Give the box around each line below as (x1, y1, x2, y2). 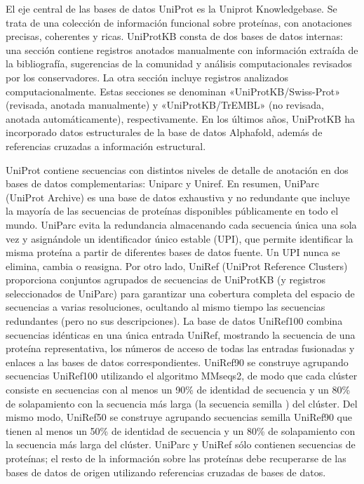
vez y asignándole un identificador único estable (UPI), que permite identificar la (6, 231, 353, 246)
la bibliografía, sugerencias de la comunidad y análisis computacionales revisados (6, 56, 352, 71)
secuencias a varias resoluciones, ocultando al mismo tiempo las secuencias (6, 300, 325, 314)
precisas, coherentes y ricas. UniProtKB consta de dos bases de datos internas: (6, 29, 343, 43)
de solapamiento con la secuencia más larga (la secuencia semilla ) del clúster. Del (6, 396, 358, 410)
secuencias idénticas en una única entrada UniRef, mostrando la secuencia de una (6, 327, 356, 342)
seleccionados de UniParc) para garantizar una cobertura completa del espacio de (6, 285, 355, 300)
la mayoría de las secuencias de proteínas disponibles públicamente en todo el (6, 203, 339, 218)
